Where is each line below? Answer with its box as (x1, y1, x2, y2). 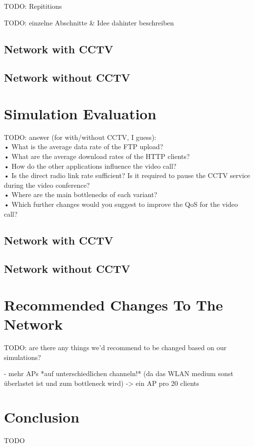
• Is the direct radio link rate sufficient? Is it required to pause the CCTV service (4, 170, 251, 180)
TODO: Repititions (4, 1, 62, 11)
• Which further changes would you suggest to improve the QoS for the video (4, 199, 238, 209)
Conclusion (4, 406, 80, 426)
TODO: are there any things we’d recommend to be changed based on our (4, 342, 227, 353)
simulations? (4, 352, 41, 362)
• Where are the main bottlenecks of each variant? (4, 189, 158, 200)
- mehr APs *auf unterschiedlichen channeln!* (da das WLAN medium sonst (4, 368, 233, 379)
